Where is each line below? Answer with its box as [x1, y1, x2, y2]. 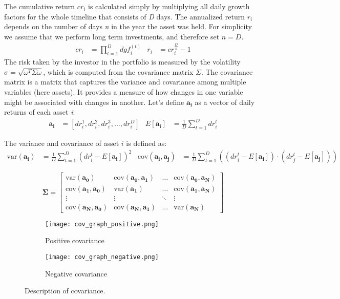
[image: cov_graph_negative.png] [45, 253, 159, 261]
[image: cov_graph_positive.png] [45, 220, 159, 228]
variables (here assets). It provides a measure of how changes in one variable [4, 87, 243, 97]
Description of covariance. [25, 285, 105, 296]
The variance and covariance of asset [4, 138, 119, 148]
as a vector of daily [195, 96, 255, 107]
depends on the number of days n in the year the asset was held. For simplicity [4, 21, 252, 32]
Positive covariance [45, 235, 104, 246]
